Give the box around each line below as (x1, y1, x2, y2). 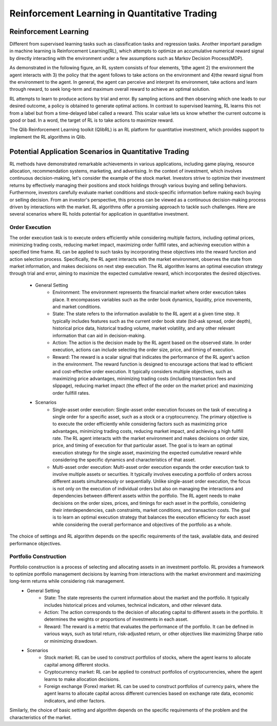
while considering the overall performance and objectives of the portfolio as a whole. (52, 521, 232, 527)
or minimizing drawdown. (44, 638, 97, 644)
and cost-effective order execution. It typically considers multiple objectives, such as (52, 368, 232, 374)
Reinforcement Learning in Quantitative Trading (9, 8, 217, 19)
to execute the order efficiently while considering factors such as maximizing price (52, 421, 228, 427)
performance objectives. (9, 540, 62, 546)
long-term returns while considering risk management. (9, 578, 125, 584)
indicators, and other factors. (44, 697, 106, 703)
